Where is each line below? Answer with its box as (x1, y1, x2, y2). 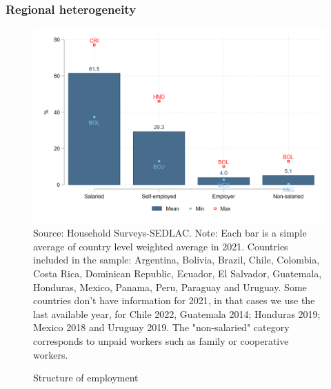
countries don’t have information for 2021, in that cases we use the (33, 293, 315, 308)
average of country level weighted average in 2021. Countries (33, 239, 288, 253)
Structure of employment (33, 370, 139, 385)
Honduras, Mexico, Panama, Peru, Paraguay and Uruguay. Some (33, 279, 307, 294)
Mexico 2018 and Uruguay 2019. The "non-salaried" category (33, 320, 290, 335)
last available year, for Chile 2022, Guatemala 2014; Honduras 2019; (33, 306, 321, 321)
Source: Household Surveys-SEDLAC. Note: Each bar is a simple (33, 226, 307, 240)
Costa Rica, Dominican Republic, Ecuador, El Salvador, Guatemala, (33, 266, 322, 280)
